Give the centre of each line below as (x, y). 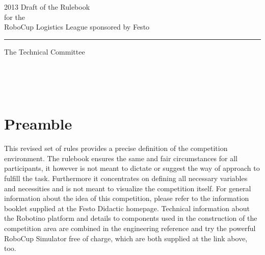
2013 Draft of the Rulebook (47, 7)
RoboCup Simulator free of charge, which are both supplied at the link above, (126, 238)
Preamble (38, 124)
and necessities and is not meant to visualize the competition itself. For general (128, 188)
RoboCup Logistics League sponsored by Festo (77, 27)
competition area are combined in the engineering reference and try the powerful (130, 228)
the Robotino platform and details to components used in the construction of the (131, 218)
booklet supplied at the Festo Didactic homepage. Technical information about (127, 208)
